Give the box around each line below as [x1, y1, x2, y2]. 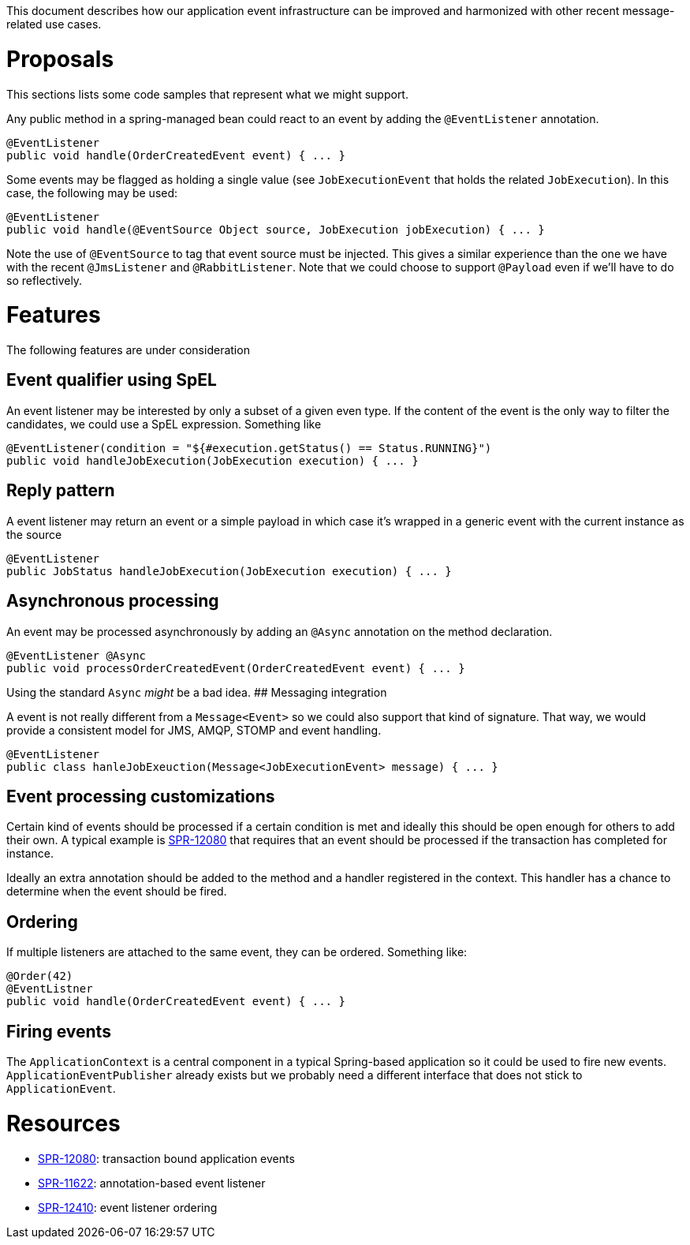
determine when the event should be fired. [6, 884, 227, 899]
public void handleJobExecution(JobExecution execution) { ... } [6, 454, 419, 467]
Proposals [6, 45, 114, 73]
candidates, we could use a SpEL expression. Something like [6, 417, 322, 431]
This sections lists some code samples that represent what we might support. [6, 87, 408, 101]
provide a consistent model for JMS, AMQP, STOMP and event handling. [6, 723, 382, 737]
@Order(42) [6, 970, 73, 983]
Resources [6, 1109, 121, 1137]
